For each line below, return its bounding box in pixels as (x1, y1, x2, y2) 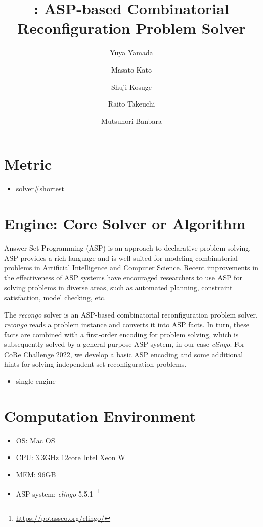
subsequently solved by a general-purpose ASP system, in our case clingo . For (4, 339, 245, 349)
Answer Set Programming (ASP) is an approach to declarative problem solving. (4, 242, 251, 253)
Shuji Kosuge (111, 81, 152, 92)
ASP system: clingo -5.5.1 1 (16, 486, 100, 499)
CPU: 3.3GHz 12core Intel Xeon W (16, 452, 125, 463)
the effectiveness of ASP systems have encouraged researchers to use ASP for (4, 272, 242, 283)
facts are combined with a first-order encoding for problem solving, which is (4, 329, 239, 339)
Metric (4, 154, 52, 174)
